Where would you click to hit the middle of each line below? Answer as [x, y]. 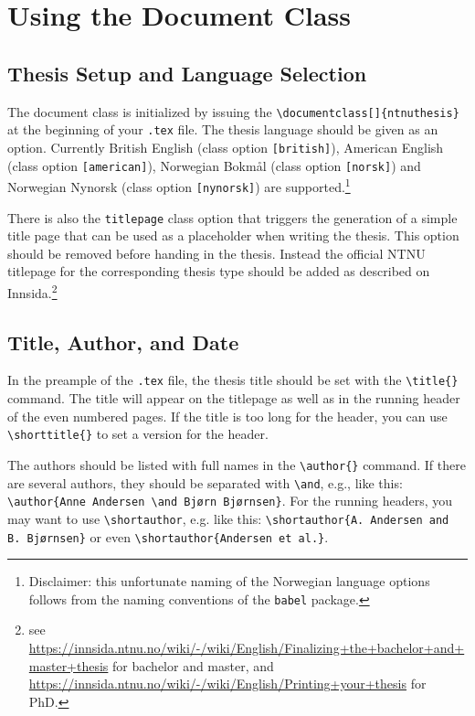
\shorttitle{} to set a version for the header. [138, 434]
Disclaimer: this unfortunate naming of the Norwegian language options [229, 581]
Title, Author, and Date [123, 342]
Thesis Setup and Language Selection [187, 73]
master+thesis [69, 665]
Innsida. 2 [32, 291]
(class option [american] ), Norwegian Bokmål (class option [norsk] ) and [214, 165]
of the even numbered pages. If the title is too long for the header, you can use [227, 416]
